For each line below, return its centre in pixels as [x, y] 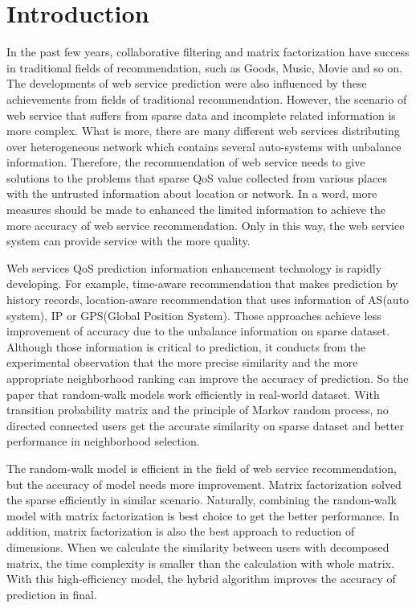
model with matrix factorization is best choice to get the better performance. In [203, 515]
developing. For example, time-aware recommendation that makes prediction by [202, 283]
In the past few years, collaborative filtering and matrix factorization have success [208, 52]
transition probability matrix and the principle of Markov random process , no [198, 410]
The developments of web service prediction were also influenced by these [187, 83]
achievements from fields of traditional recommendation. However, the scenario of [207, 99]
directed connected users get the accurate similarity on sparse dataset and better [205, 425]
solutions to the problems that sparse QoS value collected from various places [197, 177]
